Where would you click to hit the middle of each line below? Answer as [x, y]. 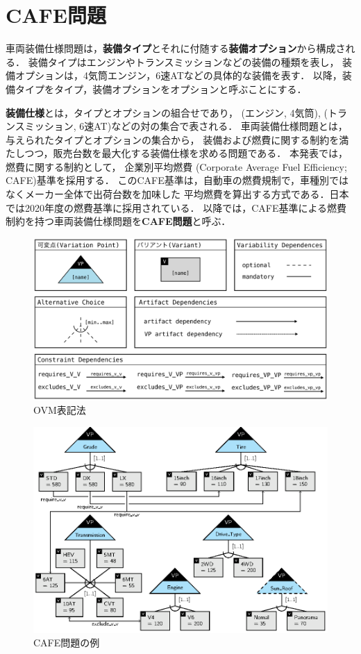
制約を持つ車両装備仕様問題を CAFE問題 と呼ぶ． [118, 221]
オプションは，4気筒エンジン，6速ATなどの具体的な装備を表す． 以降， [178, 75]
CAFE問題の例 [67, 643]
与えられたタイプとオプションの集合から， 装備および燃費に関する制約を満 [177, 139]
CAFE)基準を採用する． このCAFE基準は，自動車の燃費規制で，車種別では [177, 180]
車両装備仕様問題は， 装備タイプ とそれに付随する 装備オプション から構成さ [176, 48]
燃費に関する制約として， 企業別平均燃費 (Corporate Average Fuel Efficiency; [176, 166]
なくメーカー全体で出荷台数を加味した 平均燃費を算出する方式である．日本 [177, 194]
